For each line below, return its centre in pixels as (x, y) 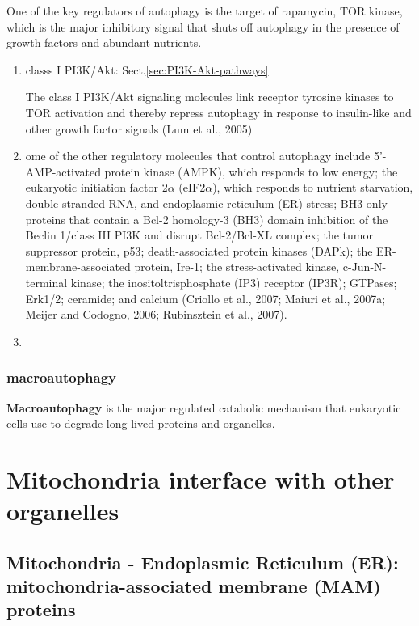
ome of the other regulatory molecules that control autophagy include (198, 156)
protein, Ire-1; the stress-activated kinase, (237, 266)
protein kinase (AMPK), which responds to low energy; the (251, 171)
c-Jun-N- (365, 266)
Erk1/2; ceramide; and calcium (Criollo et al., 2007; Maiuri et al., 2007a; (205, 298)
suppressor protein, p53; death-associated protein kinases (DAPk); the (199, 250)
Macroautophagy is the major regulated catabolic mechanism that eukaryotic (204, 407)
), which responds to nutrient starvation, (313, 187)
